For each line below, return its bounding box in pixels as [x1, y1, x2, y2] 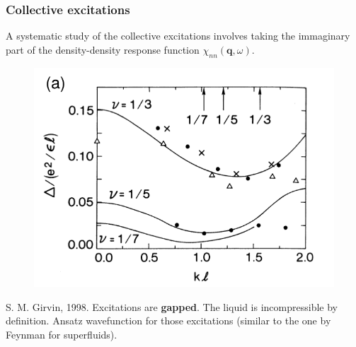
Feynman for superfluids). [6, 327, 117, 341]
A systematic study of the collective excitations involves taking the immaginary [6, 28, 350, 43]
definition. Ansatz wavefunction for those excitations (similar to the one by [6, 313, 331, 328]
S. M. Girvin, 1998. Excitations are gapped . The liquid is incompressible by [6, 299, 338, 314]
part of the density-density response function [6, 42, 200, 57]
